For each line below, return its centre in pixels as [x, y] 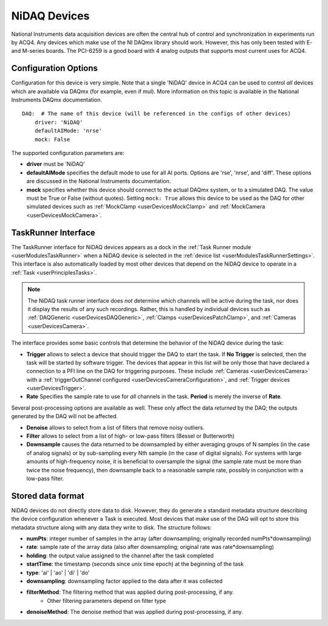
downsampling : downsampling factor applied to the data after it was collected [125, 581]
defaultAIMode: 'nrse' [68, 131]
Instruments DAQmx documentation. [57, 100]
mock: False [52, 139]
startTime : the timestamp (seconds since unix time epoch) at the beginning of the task [135, 564]
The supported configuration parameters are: [68, 153]
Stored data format [48, 496]
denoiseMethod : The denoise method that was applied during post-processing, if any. [135, 612]
